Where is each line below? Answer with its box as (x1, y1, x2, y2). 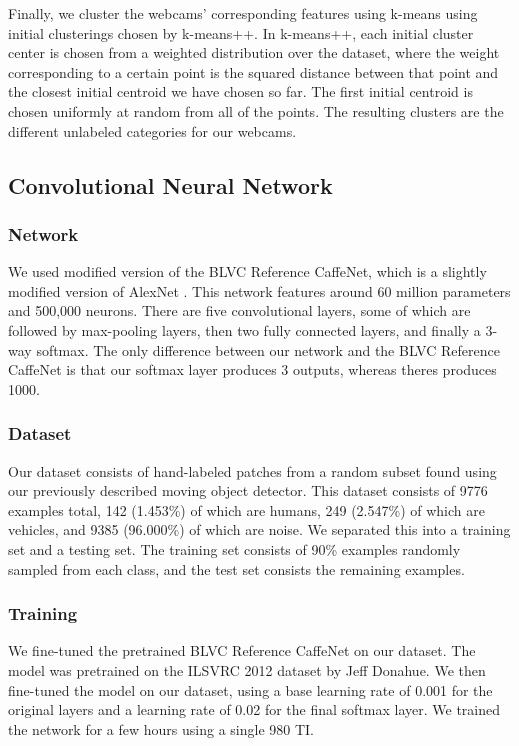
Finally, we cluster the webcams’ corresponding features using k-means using (8, 3, 478, 23)
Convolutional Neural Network (8, 169, 333, 200)
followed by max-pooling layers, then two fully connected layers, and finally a (8, 319, 481, 340)
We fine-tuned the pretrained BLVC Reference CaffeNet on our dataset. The (8, 640, 476, 661)
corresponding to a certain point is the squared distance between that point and (8, 61, 499, 82)
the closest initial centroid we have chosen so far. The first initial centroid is (8, 81, 473, 102)
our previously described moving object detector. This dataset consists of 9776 (8, 480, 488, 501)
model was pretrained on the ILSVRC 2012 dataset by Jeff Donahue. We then (8, 659, 486, 680)
